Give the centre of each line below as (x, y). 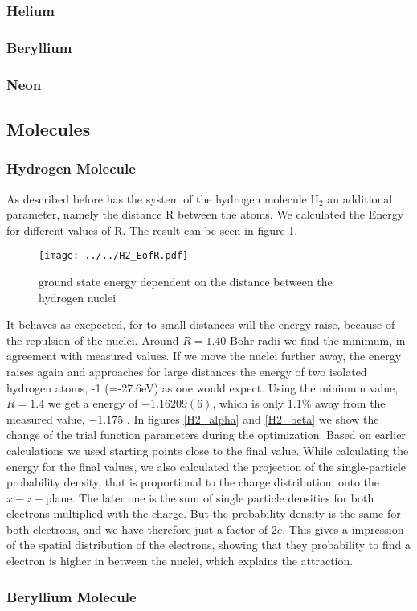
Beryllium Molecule (72, 596)
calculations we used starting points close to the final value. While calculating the (208, 450)
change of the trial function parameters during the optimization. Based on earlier (206, 435)
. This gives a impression (343, 529)
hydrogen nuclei (78, 297)
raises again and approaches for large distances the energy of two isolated (187, 371)
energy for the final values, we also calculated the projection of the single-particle (206, 466)
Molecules (49, 128)
